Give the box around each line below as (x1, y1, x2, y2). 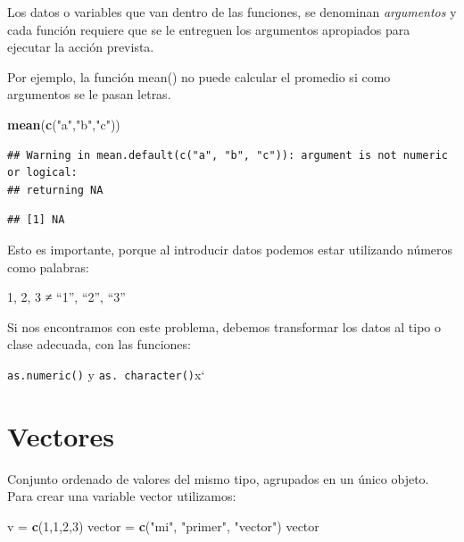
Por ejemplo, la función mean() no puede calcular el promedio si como (7, 67, 391, 86)
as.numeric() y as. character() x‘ (7, 364, 205, 383)
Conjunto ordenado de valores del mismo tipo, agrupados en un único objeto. (7, 469, 429, 488)
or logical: (7, 166, 78, 179)
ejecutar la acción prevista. (7, 38, 154, 56)
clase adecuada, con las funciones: (7, 335, 191, 354)
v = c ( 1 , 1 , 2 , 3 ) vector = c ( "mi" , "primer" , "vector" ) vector (7, 516, 319, 535)
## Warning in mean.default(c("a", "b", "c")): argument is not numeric (7, 148, 448, 162)
